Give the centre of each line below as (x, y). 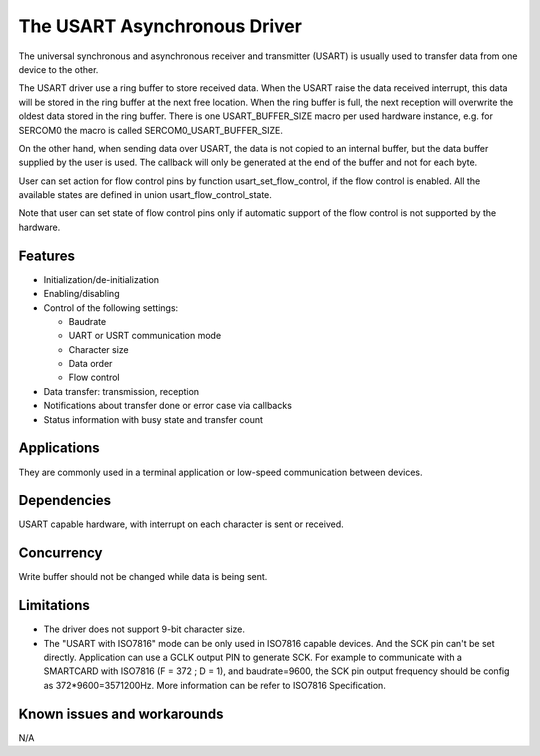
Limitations (54, 605)
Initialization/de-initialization (101, 279)
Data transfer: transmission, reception (121, 391)
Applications (59, 448)
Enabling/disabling (81, 294)
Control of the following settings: (111, 307)
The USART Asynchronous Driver (160, 26)
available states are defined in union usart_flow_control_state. (145, 195)
